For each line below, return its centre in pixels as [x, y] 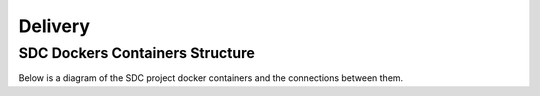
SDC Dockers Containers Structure [136, 53]
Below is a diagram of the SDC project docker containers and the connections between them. [211, 78]
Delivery [54, 26]
